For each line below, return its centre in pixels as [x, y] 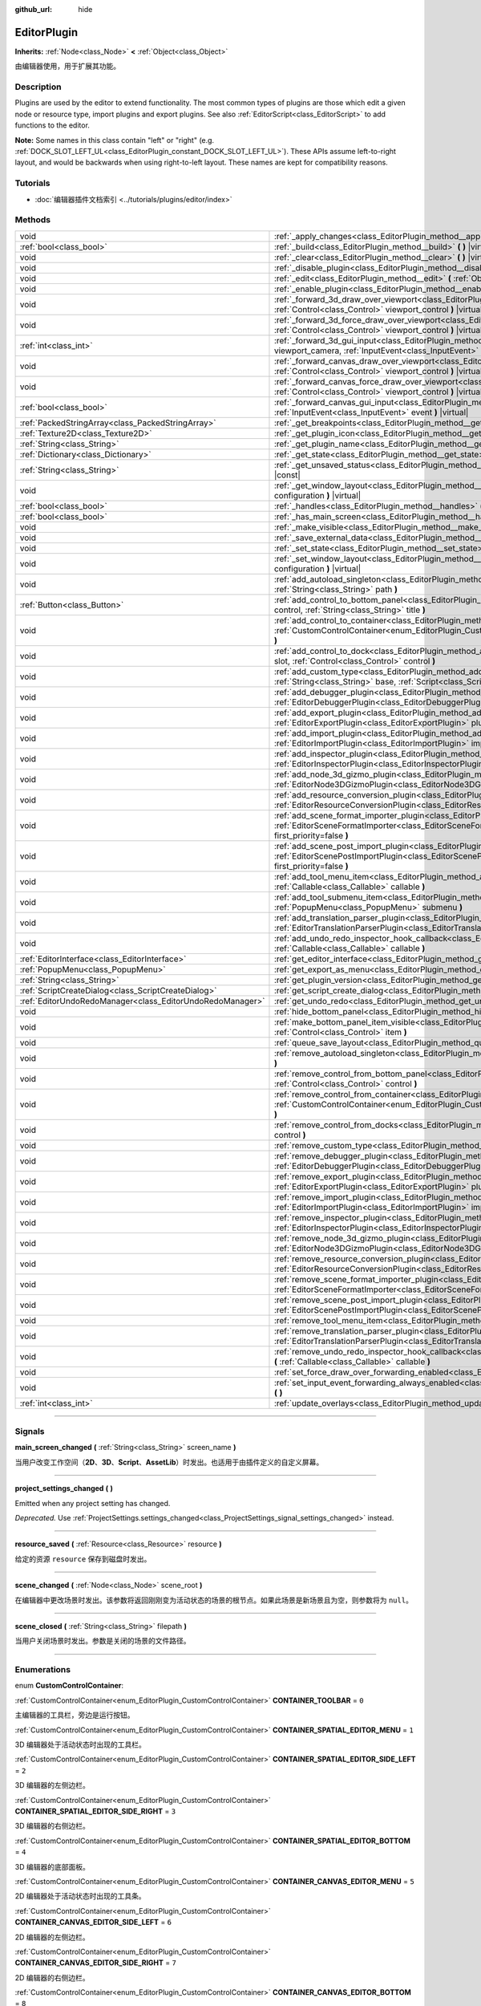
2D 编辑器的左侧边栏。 [52, 1937]
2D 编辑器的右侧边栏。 [52, 1977]
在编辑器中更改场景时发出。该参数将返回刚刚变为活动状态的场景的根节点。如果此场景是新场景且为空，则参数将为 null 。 [214, 1600]
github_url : [33, 9]
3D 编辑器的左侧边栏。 [52, 1785]
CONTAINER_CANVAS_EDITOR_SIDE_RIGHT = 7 [95, 1963]
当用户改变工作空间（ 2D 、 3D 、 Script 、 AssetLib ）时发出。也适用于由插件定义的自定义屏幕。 [169, 1462]
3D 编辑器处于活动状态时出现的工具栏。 [80, 1744]
